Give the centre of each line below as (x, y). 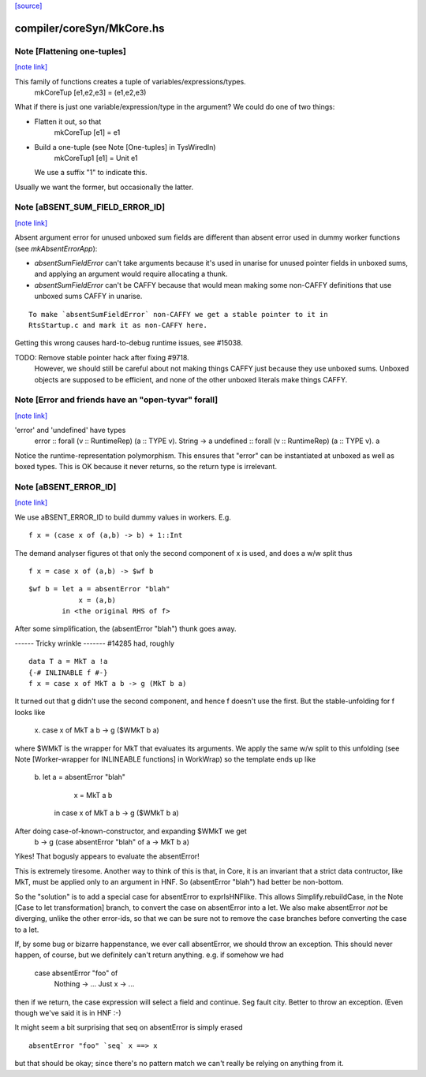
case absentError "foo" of (76, 973)
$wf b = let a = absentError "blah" (99, 589)
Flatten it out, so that (68, 121)
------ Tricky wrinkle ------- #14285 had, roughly (95, 643)
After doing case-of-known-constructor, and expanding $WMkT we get (131, 831)
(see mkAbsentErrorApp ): (56, 248)
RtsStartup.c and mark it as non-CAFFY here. (118, 325)
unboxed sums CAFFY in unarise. (88, 296)
